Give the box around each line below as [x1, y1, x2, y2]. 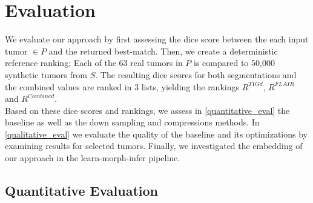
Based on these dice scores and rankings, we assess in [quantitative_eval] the [5, 104, 290, 116]
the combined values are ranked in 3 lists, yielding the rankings [5, 80, 239, 93]
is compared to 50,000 [194, 56, 275, 69]
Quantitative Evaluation [5, 181, 158, 200]
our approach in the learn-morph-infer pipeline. [5, 151, 180, 164]
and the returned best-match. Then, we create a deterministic [48, 44, 278, 57]
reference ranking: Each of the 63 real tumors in [5, 56, 183, 69]
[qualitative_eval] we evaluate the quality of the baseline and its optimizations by [5, 127, 308, 140]
